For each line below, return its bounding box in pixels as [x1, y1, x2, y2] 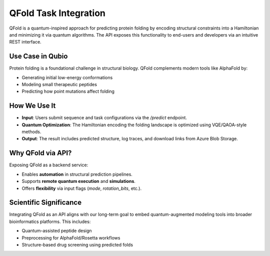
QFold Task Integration [9, 8, 106, 19]
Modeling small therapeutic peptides [21, 82, 97, 88]
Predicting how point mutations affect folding [21, 88, 115, 95]
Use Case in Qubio [9, 52, 68, 61]
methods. [21, 129, 41, 135]
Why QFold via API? [9, 149, 72, 157]
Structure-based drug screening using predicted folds [21, 242, 133, 248]
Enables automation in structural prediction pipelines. [21, 171, 132, 177]
